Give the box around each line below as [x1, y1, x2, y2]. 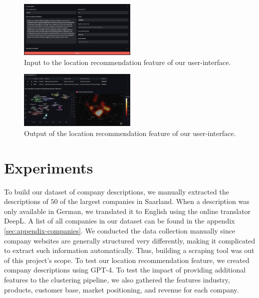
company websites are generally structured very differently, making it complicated [4, 235, 255, 245]
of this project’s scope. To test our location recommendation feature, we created [4, 254, 249, 265]
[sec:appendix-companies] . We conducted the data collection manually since [4, 225, 235, 236]
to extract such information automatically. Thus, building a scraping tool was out [4, 245, 254, 255]
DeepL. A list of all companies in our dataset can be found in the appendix [4, 215, 235, 226]
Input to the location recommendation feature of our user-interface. [24, 56, 231, 67]
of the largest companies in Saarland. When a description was [60, 196, 249, 206]
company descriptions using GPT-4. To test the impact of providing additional [4, 264, 246, 275]
